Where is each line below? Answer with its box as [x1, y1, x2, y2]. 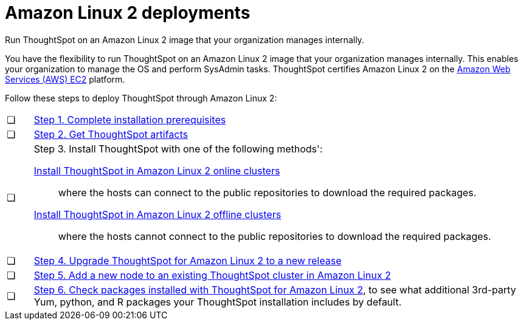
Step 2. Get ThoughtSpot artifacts [33, 128, 188, 140]
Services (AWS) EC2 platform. [5, 74, 125, 84]
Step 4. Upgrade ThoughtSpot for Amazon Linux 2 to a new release [33, 254, 342, 267]
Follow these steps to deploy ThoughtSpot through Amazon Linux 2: [5, 92, 277, 103]
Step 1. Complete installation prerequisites [33, 113, 226, 126]
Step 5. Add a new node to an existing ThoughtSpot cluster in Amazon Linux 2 [33, 269, 391, 281]
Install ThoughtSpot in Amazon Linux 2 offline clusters [33, 208, 282, 221]
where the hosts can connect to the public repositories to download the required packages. [58, 186, 477, 199]
